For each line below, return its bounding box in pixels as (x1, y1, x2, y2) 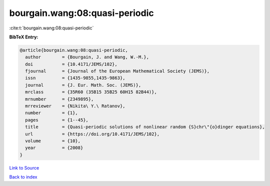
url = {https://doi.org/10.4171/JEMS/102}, (25, 131, 160, 137)
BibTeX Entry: (9, 34, 38, 40)
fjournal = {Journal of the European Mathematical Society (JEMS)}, (25, 68, 210, 74)
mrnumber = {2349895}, (25, 96, 94, 102)
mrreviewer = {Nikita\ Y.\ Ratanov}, (25, 103, 125, 109)
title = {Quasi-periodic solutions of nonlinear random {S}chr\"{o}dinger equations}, (25, 124, 265, 130)
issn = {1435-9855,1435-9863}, (25, 75, 125, 81)
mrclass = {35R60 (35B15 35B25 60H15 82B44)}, (25, 89, 157, 95)
